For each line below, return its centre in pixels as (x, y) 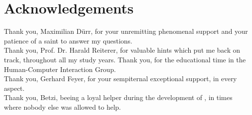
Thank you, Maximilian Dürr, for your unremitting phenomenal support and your (126, 31)
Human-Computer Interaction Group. (60, 69)
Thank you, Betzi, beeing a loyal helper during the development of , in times (118, 97)
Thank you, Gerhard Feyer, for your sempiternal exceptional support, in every (120, 79)
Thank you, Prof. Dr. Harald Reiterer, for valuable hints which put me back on (122, 50)
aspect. (14, 88)
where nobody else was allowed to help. (63, 107)
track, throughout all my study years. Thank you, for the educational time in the (125, 59)
